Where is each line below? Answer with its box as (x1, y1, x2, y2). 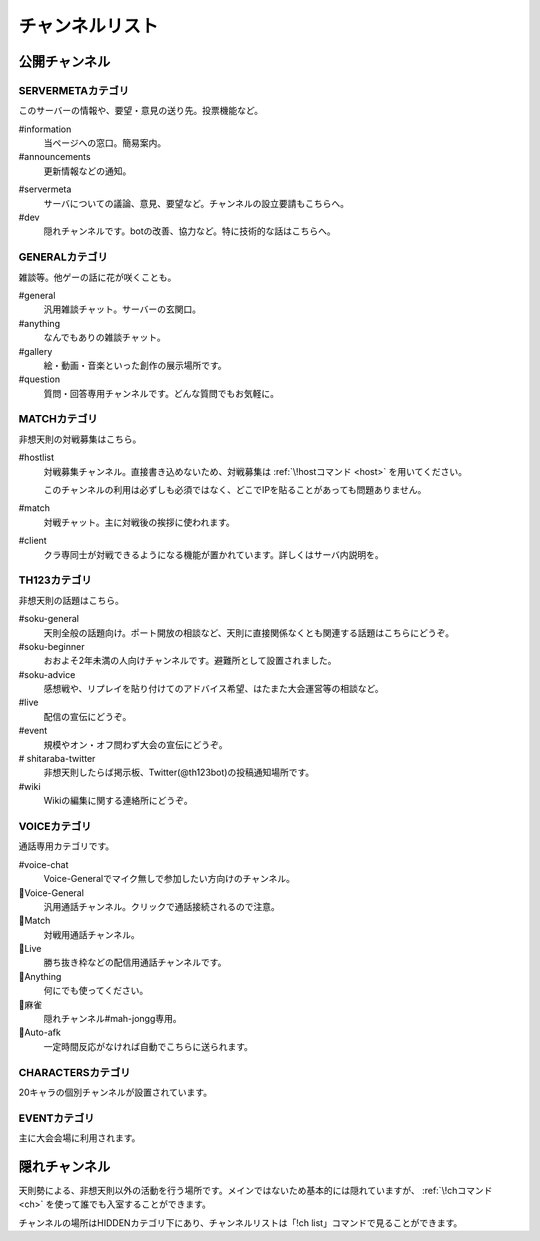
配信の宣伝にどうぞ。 (43, 710, 132, 722)
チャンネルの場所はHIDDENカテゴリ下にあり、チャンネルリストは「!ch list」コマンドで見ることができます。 (18, 1216, 463, 1229)
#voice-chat (18, 858, 69, 870)
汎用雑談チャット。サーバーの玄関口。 (43, 303, 202, 315)
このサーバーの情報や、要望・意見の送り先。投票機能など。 (18, 105, 264, 117)
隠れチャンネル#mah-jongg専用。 (43, 1013, 182, 1025)
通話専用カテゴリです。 (18, 840, 115, 852)
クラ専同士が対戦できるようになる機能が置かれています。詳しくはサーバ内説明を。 (43, 548, 384, 560)
